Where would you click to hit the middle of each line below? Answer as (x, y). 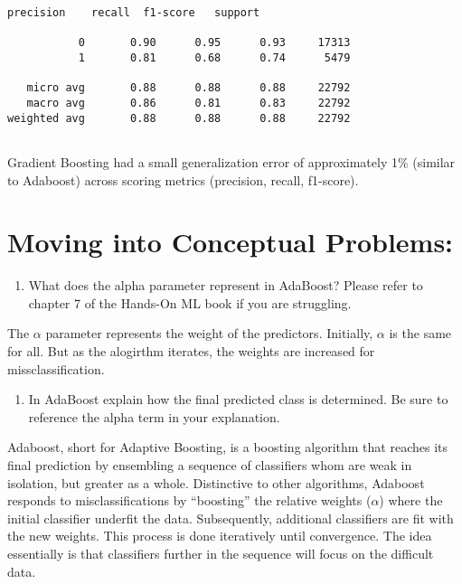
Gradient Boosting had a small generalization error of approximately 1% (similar (231, 161)
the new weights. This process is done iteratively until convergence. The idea (220, 536)
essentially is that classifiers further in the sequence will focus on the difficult (221, 553)
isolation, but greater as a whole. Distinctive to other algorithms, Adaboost (216, 482)
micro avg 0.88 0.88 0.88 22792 (189, 88)
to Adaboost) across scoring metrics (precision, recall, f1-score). (183, 179)
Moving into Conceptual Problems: (231, 242)
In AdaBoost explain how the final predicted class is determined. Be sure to (238, 399)
